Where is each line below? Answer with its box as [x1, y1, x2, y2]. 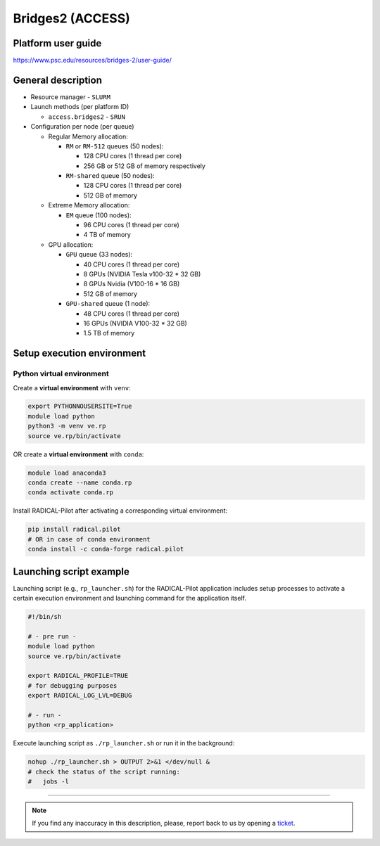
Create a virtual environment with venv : [13, 383, 132, 392]
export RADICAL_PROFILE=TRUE [27, 672, 129, 680]
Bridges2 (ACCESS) [13, 11, 130, 26]
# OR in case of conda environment [27, 535, 151, 543]
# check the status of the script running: [27, 767, 181, 776]
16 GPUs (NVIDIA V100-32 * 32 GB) [83, 319, 188, 327]
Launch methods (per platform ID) [30, 103, 129, 111]
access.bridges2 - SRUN [48, 113, 126, 121]
